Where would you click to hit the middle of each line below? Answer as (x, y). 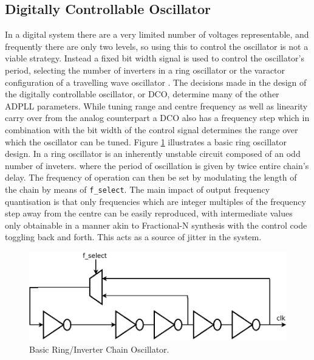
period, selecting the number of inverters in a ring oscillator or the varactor (145, 70)
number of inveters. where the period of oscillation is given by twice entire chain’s (157, 165)
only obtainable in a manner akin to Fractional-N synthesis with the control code (156, 225)
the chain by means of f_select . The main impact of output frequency (138, 189)
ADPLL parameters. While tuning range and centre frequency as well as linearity (156, 106)
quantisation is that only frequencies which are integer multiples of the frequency (155, 201)
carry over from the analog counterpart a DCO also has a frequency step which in (157, 118)
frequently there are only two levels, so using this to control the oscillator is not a (157, 46)
